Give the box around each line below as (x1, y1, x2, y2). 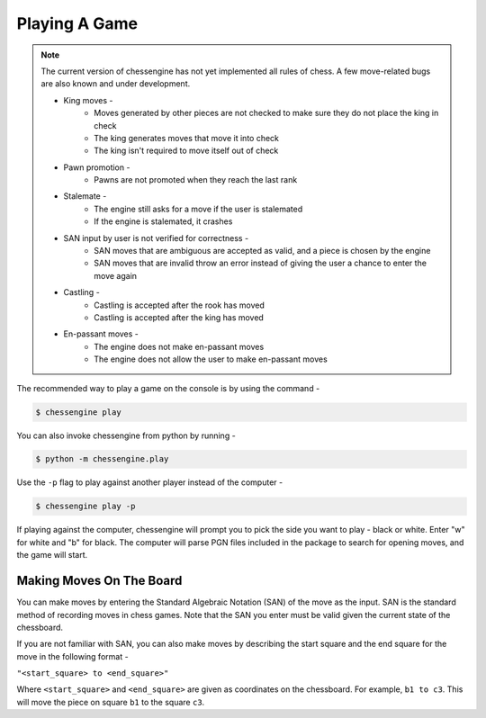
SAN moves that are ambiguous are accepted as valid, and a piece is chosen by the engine (94, 246, 431, 256)
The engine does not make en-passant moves (94, 341, 265, 352)
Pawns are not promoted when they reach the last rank (94, 175, 298, 185)
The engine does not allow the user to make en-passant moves (94, 354, 328, 364)
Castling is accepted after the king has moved (94, 311, 265, 323)
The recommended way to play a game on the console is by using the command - (16, 382, 320, 393)
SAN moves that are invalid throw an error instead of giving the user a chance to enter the (94, 257, 427, 269)
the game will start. (16, 550, 88, 561)
